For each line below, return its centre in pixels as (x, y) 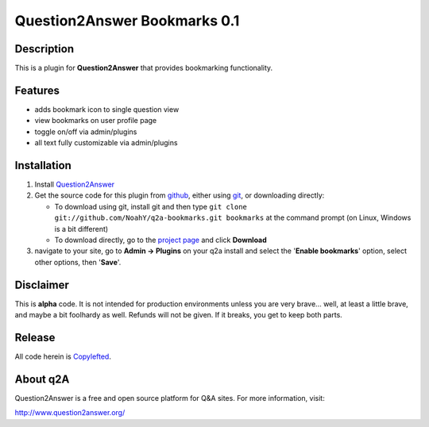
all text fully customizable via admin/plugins (106, 143)
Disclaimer (42, 285)
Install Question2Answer (75, 185)
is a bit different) (81, 229)
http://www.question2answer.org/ (70, 413)
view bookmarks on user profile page (96, 121)
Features (37, 90)
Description (44, 49)
